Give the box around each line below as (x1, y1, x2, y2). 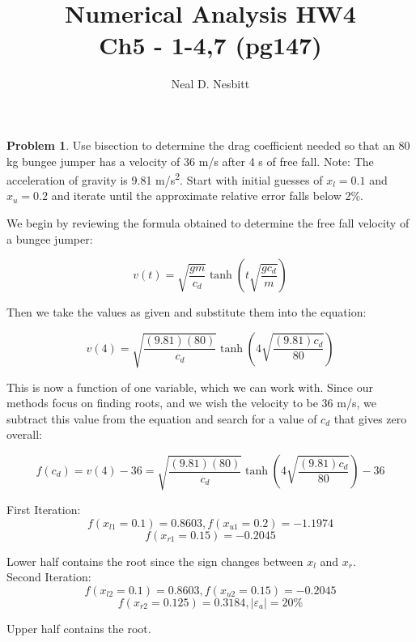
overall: (6, 426, 42, 443)
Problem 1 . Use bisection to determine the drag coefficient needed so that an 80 (6, 136, 410, 153)
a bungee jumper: (6, 230, 93, 247)
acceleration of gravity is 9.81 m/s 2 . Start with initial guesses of (6, 169, 323, 188)
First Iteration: (6, 500, 81, 517)
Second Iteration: (6, 568, 91, 585)
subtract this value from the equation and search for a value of (6, 410, 317, 427)
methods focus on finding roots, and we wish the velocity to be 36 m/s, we (6, 394, 376, 411)
